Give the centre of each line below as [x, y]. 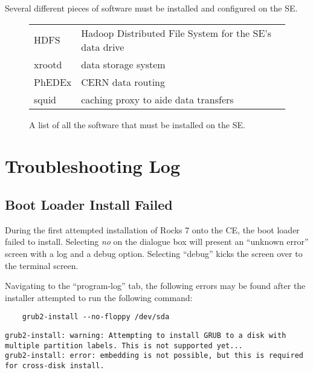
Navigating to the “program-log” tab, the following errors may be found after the [155, 286]
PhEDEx [53, 82]
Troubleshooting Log [92, 166]
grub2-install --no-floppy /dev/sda [96, 317]
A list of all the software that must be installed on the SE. [137, 124]
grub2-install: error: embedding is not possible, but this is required [154, 356]
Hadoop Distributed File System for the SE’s [176, 33]
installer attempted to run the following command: [99, 297]
